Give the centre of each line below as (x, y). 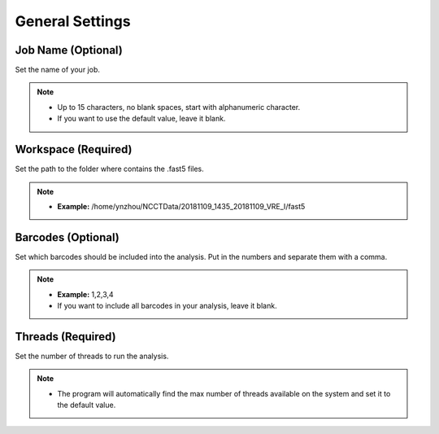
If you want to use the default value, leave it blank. (141, 119)
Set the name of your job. (58, 70)
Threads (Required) (66, 337)
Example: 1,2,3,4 (85, 294)
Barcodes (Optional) (67, 237)
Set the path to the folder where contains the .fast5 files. (109, 169)
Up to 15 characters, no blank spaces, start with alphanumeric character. (179, 107)
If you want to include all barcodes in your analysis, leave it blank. (167, 306)
